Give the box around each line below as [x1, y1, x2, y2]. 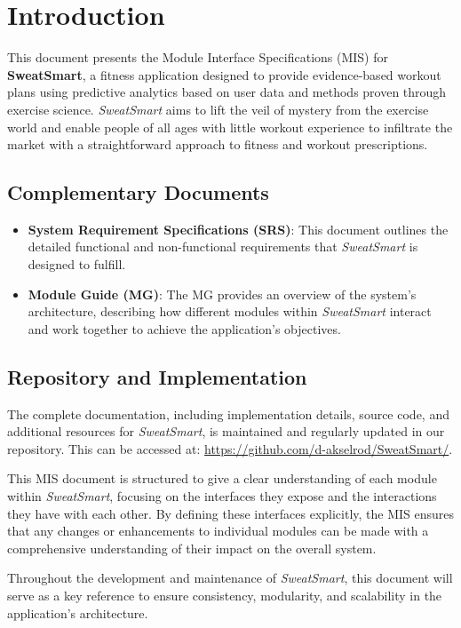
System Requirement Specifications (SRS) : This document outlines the [28, 219, 449, 238]
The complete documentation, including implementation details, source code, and [7, 404, 449, 423]
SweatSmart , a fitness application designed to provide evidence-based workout [7, 65, 441, 83]
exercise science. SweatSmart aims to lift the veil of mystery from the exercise [7, 99, 429, 118]
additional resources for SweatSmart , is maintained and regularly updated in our [7, 422, 445, 441]
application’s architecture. [7, 603, 148, 622]
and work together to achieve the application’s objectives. [28, 319, 341, 338]
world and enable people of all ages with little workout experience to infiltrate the [7, 117, 453, 136]
